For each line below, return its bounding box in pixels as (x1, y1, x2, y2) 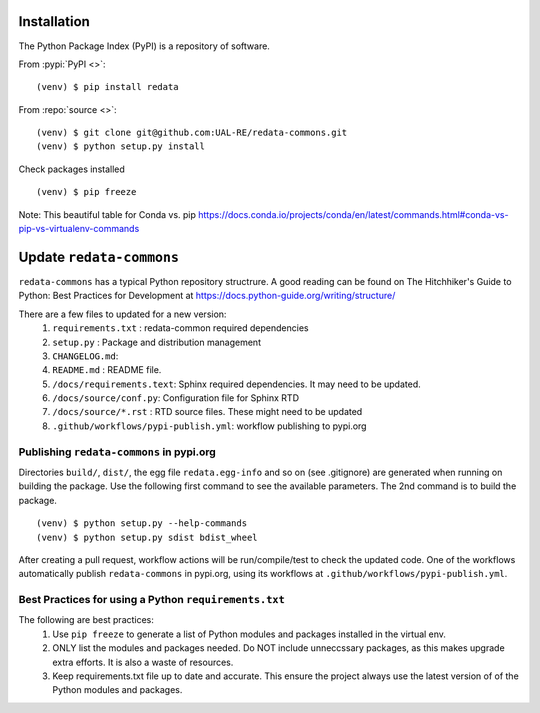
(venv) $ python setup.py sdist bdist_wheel (36, 531, 259, 543)
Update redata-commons (18, 248, 180, 265)
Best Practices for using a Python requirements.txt (18, 593, 285, 607)
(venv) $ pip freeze (36, 186, 137, 198)
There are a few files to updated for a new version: (18, 308, 227, 320)
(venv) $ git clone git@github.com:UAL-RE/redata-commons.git (36, 127, 348, 139)
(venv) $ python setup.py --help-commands (36, 518, 248, 529)
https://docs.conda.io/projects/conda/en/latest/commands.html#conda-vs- (198, 208, 509, 220)
